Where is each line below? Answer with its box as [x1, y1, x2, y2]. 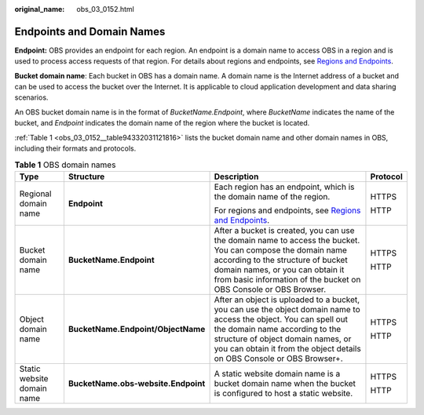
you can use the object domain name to [214, 304, 360, 315]
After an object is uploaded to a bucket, [214, 294, 360, 305]
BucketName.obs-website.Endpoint [68, 377, 206, 388]
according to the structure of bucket [214, 254, 349, 265]
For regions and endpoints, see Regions [214, 205, 361, 216]
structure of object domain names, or [214, 333, 352, 344]
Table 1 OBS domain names [14, 159, 116, 170]
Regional [19, 188, 52, 199]
